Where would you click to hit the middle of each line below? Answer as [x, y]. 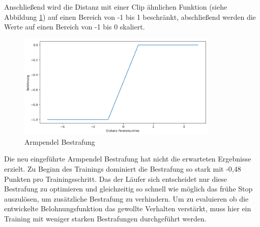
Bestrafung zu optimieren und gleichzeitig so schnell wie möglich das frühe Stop [128, 189]
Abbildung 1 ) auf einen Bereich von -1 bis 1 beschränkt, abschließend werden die [130, 17]
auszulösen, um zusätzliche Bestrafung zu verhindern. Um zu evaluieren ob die [126, 198]
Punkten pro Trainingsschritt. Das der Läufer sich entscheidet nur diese [116, 179]
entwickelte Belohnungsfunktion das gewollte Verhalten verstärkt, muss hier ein [128, 208]
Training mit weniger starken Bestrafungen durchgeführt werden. [105, 218]
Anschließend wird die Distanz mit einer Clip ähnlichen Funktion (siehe [116, 7]
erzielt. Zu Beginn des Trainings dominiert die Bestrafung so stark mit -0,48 [123, 168]
